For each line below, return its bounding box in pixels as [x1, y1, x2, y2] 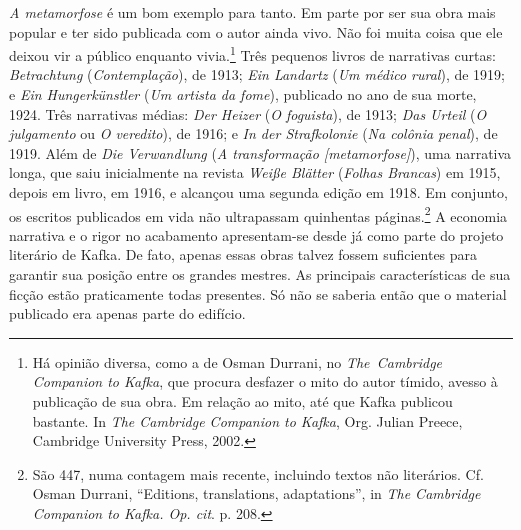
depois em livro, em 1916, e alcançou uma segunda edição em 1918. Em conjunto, [9, 182, 508, 202]
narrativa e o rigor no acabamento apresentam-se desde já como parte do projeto [9, 224, 504, 245]
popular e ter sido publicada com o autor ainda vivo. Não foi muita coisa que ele [9, 21, 503, 42]
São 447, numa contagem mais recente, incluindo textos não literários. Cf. [32, 463, 484, 484]
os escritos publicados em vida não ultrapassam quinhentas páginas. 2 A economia [9, 202, 508, 226]
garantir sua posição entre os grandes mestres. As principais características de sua [9, 264, 511, 285]
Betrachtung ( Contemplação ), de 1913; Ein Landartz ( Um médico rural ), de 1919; [9, 64, 505, 85]
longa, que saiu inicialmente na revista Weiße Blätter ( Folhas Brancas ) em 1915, [9, 162, 501, 183]
